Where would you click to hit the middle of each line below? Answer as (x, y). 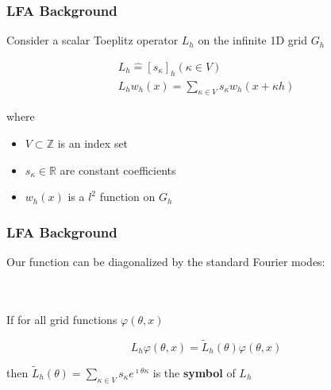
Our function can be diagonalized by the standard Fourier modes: (166, 262)
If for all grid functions (62, 319)
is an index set (93, 143)
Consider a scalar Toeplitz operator (92, 40)
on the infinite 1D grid (252, 40)
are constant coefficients (118, 170)
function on (127, 197)
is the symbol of (194, 372)
